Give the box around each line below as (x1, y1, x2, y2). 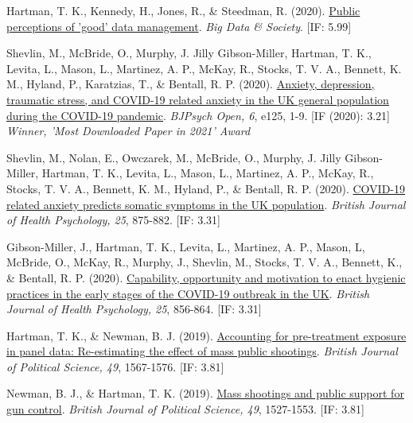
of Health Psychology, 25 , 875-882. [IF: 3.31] (6, 211, 221, 228)
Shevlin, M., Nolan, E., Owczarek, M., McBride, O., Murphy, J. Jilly (6, 149, 341, 165)
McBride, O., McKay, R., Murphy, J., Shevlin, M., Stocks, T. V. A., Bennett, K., (6, 254, 403, 270)
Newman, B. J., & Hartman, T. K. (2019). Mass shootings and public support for (6, 385, 404, 402)
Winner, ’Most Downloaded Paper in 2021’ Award (6, 122, 251, 139)
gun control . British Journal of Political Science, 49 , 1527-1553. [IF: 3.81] (6, 401, 364, 417)
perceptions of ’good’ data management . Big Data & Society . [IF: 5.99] (6, 17, 352, 34)
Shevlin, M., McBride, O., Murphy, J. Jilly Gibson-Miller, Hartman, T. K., (6, 45, 372, 61)
